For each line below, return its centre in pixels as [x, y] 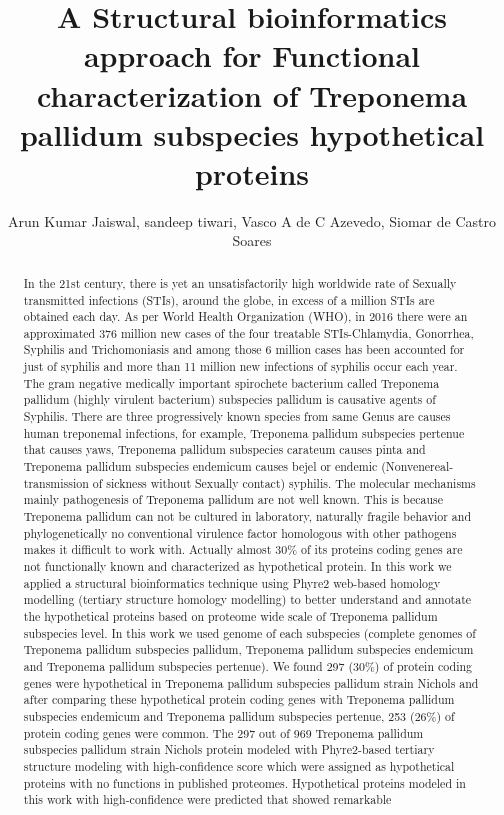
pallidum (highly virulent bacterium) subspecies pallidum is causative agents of [229, 399]
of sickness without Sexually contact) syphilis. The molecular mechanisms [284, 482]
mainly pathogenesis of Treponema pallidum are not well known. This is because [233, 499]
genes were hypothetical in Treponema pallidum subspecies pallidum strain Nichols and [251, 682]
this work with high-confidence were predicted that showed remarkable [207, 799]
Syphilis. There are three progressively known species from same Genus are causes [237, 416]
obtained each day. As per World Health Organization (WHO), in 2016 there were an [245, 316]
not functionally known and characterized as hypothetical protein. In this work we [237, 566]
